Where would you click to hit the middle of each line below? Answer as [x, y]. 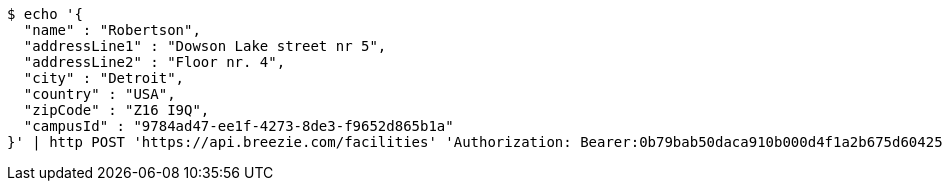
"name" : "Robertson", [112, 30]
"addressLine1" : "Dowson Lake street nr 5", [205, 46]
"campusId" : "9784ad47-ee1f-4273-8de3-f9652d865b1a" [238, 126]
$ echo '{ [45, 14]
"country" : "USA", [99, 94]
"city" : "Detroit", [104, 78]
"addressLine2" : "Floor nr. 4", [154, 62]
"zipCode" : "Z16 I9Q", [116, 110]
